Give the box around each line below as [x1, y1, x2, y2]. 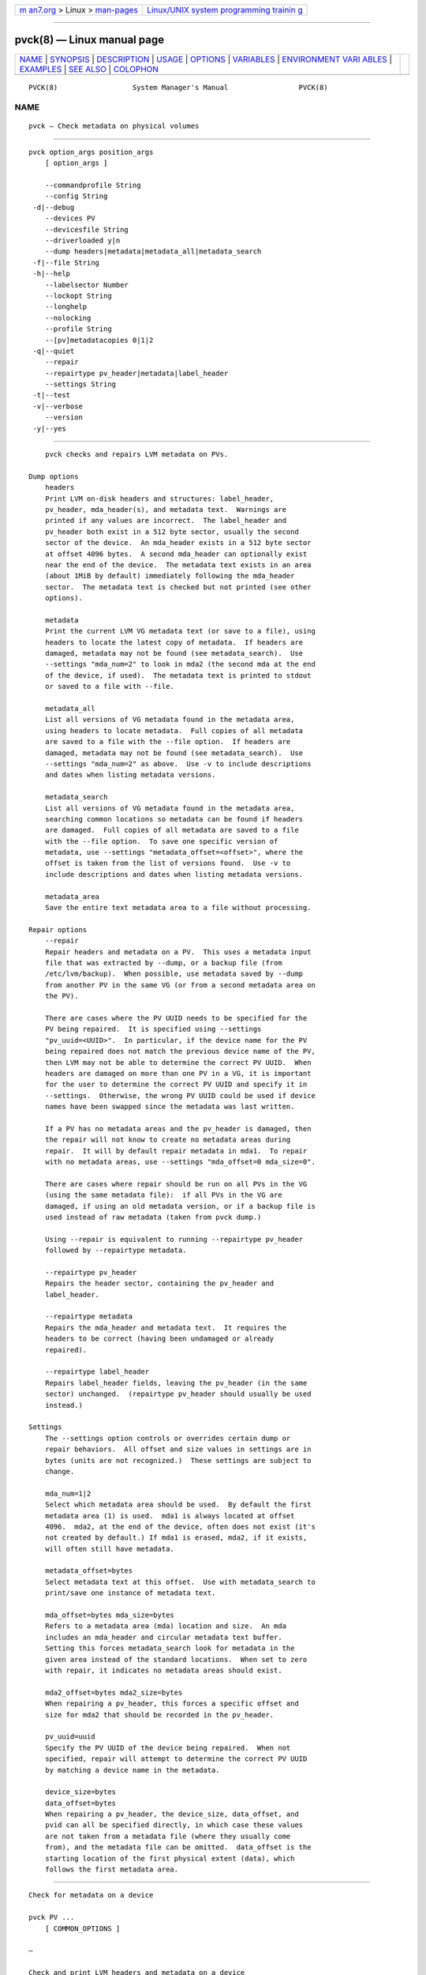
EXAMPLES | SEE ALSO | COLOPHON [19, 63, 159, 74]
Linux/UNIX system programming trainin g [147, 5, 303, 15]
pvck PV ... [28, 1913, 75, 1922]
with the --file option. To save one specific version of [44, 837, 278, 845]
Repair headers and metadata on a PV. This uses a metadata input [44, 947, 312, 956]
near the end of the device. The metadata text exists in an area [44, 560, 312, 569]
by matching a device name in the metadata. [44, 1766, 220, 1774]
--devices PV [44, 214, 95, 223]
